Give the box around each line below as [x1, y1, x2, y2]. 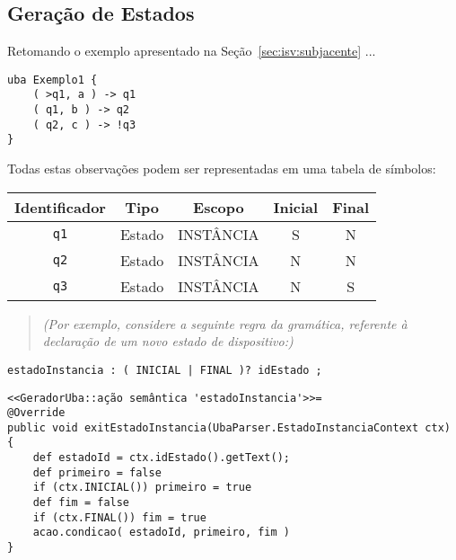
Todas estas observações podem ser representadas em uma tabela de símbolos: [7, 159, 436, 178]
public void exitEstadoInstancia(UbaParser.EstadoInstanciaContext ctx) [7, 421, 451, 434]
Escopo [193, 196, 244, 218]
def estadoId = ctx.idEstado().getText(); [32, 451, 290, 465]
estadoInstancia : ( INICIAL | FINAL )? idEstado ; [7, 363, 322, 377]
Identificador [14, 196, 106, 218]
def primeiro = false [32, 466, 162, 479]
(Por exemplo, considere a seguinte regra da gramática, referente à [42, 314, 408, 333]
